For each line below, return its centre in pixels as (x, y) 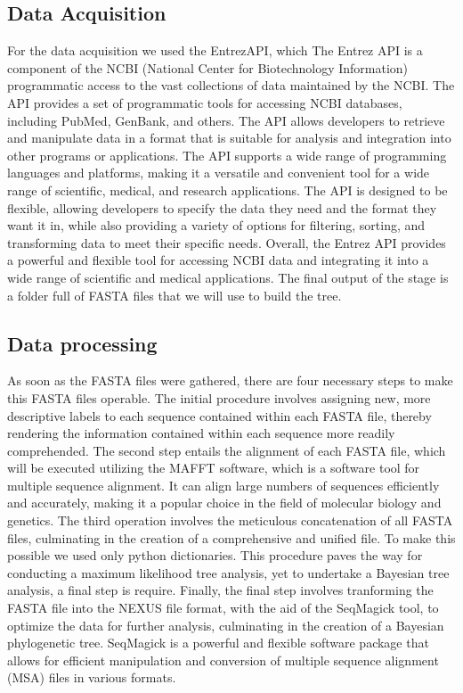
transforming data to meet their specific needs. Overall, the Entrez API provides (227, 242)
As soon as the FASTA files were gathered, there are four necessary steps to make (230, 380)
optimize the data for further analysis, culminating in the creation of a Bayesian (226, 625)
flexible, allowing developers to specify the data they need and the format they (222, 207)
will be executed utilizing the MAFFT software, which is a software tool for (214, 468)
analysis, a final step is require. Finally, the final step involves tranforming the (220, 590)
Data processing (82, 343)
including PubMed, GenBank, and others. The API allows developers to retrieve (226, 120)
